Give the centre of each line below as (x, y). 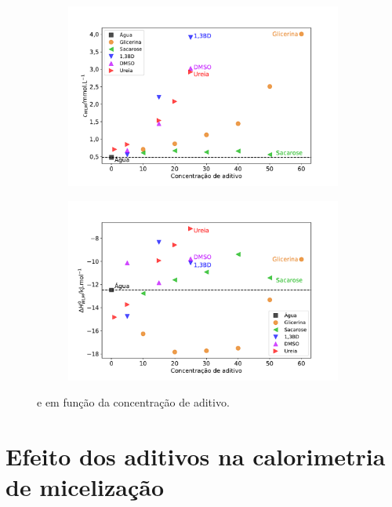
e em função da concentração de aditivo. (133, 402)
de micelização (85, 487)
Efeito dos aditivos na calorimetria (196, 456)
